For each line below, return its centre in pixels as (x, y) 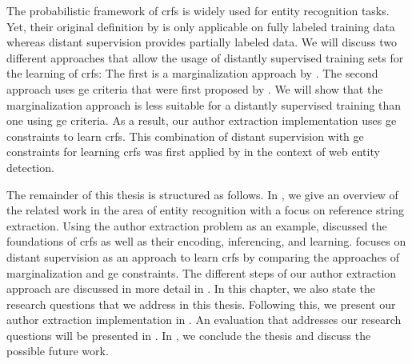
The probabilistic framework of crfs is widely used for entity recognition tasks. (198, 10)
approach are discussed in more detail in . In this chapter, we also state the (191, 288)
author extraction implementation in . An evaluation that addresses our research (204, 320)
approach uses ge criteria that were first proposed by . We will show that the (195, 88)
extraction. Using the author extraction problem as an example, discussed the (197, 225)
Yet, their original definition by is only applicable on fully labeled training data (201, 26)
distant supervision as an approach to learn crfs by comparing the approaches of (203, 256)
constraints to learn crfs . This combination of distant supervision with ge (185, 136)
